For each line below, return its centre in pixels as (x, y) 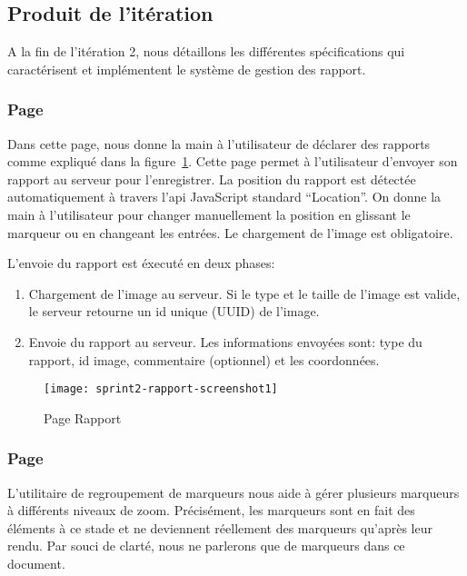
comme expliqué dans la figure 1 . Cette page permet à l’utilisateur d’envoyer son (233, 161)
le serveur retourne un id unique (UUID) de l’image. (174, 311)
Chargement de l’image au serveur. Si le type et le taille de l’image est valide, (244, 293)
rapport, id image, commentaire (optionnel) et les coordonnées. (204, 359)
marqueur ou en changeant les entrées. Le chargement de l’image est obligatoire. (230, 232)
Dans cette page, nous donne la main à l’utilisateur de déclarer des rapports (219, 143)
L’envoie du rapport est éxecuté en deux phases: (141, 263)
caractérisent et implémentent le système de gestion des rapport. (187, 69)
